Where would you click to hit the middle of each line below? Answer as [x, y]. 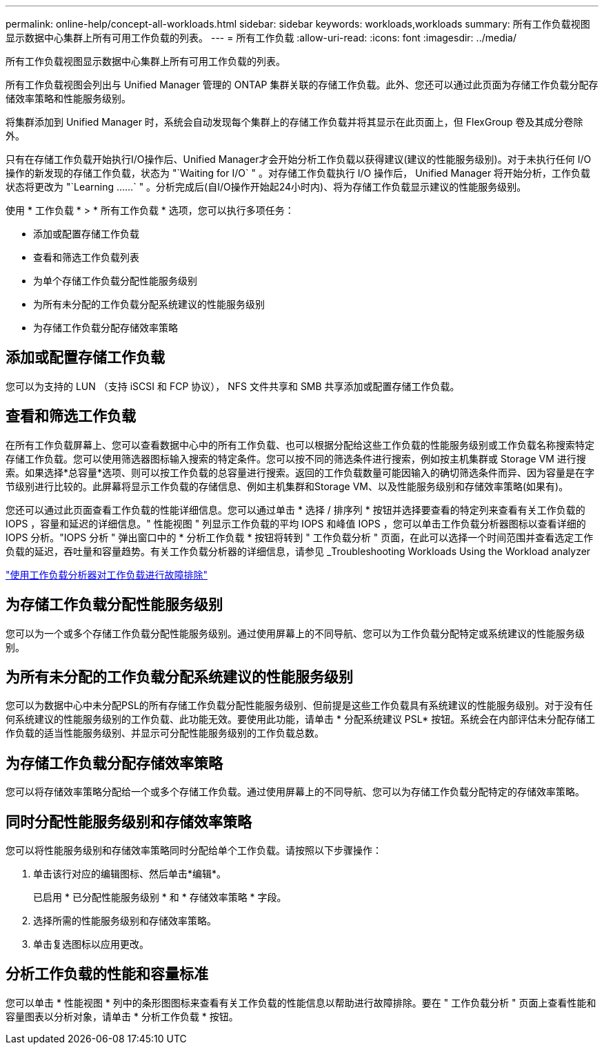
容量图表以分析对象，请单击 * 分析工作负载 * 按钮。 [122, 1016]
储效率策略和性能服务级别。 [68, 98]
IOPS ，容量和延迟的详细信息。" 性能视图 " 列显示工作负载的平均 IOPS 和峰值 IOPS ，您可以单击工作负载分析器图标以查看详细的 [296, 523]
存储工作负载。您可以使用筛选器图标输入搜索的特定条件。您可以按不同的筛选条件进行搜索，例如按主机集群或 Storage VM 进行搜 [296, 458]
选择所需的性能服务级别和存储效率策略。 [125, 921]
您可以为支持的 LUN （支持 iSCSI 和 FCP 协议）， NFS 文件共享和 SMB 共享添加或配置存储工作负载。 [233, 386]
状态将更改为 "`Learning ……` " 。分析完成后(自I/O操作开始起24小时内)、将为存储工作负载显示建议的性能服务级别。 [266, 187]
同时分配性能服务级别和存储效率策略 [129, 821]
